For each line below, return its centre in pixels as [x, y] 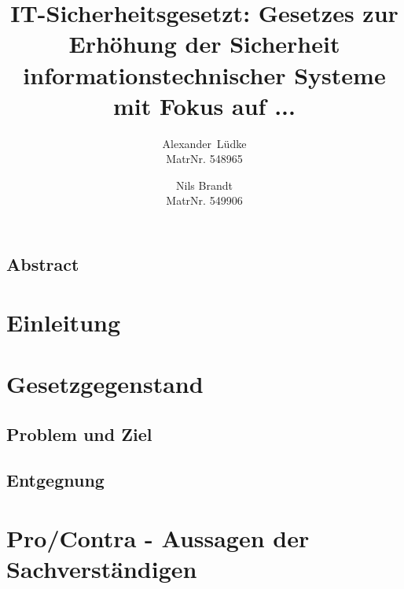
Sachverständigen [102, 569]
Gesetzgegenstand [105, 384]
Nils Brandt [204, 185]
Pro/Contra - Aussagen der [158, 537]
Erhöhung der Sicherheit [204, 44]
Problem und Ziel [79, 433]
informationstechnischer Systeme [204, 74]
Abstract [43, 264]
